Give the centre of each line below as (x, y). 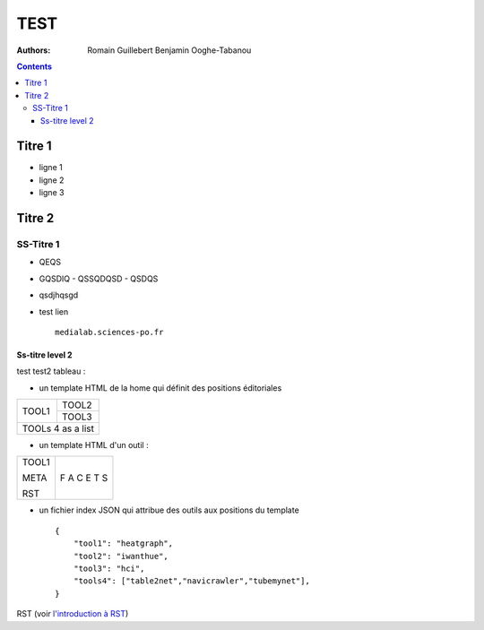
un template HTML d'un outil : (94, 445)
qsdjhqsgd (59, 295)
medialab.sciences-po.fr (109, 332)
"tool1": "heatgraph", (123, 544)
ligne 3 (52, 193)
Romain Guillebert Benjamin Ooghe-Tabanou (169, 50)
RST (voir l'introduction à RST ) (73, 614)
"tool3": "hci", (109, 569)
